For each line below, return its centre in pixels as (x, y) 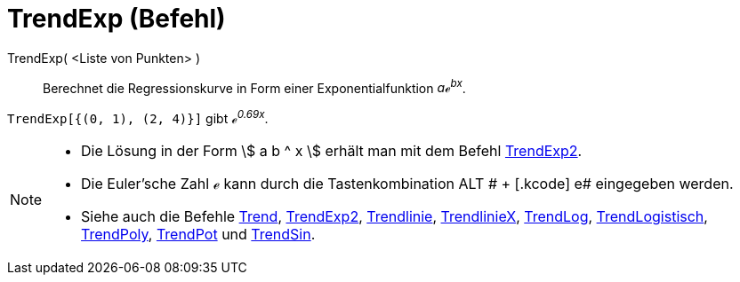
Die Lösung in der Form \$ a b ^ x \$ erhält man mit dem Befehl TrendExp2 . (332, 151)
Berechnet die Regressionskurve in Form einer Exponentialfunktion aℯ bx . (254, 86)
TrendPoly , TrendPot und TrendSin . (198, 235)
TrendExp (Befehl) (117, 19)
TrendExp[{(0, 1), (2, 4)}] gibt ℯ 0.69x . (138, 117)
